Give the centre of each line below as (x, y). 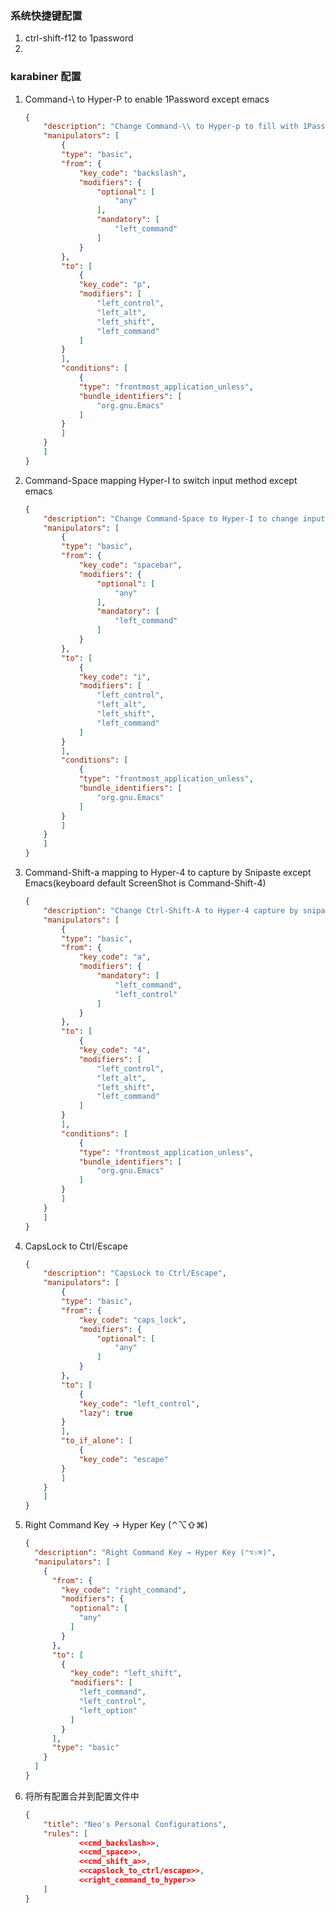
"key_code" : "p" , (115, 285)
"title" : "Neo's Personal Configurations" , (135, 1824)
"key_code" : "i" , (115, 677)
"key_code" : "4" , (115, 1050)
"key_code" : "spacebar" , (130, 565)
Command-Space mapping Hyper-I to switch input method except (161, 480)
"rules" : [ (66, 1833)
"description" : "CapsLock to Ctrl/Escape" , (135, 1273)
